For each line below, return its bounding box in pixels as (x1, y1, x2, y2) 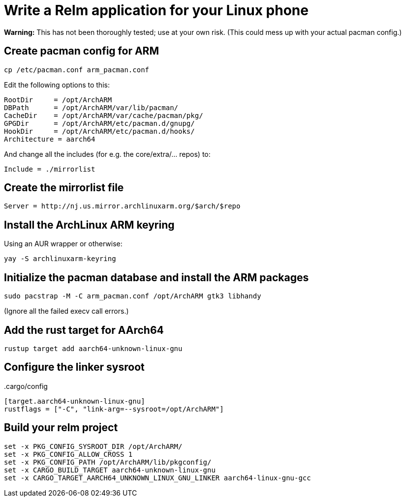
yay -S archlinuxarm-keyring (4, 255, 116, 263)
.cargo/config (4, 382, 48, 390)
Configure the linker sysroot (4, 361, 145, 374)
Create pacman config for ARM (4, 45, 159, 58)
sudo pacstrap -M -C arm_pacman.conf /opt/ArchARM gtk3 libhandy (4, 292, 261, 300)
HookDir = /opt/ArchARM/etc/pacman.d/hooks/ (4, 127, 195, 135)
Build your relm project (4, 421, 118, 434)
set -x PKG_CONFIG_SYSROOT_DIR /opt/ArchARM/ (4, 442, 183, 450)
